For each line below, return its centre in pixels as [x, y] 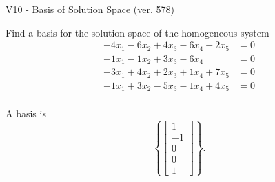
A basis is [26, 113]
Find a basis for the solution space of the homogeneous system [137, 32]
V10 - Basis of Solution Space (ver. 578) [90, 9]
